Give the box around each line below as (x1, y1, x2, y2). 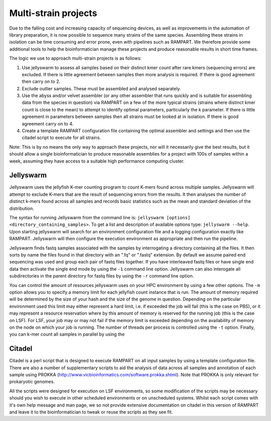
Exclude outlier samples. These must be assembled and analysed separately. (22, 85, 181, 91)
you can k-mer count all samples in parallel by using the (9, 331, 125, 337)
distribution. (9, 205, 35, 211)
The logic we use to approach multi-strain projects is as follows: (9, 55, 142, 61)
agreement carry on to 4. (22, 120, 74, 126)
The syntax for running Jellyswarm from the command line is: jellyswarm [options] (9, 215, 191, 221)
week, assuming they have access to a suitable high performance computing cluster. (9, 158, 185, 164)
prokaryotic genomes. (9, 379, 55, 385)
